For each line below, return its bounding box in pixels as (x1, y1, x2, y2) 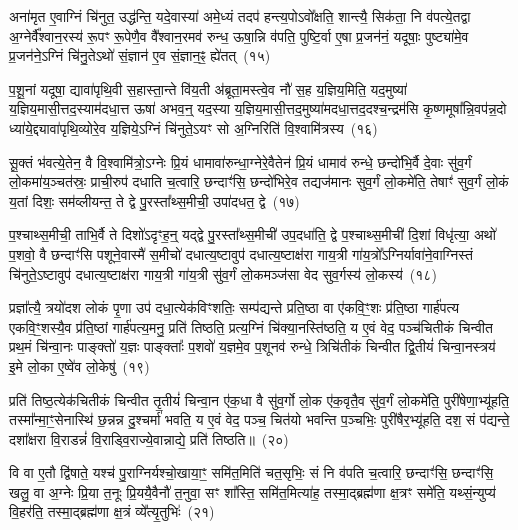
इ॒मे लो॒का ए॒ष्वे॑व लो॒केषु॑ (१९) (9, 355, 150, 376)
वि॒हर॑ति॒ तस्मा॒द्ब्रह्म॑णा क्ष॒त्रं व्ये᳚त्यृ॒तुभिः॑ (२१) (9, 501, 215, 522)
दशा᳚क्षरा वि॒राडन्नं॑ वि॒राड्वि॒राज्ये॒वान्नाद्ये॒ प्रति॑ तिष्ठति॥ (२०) (9, 428, 289, 449)
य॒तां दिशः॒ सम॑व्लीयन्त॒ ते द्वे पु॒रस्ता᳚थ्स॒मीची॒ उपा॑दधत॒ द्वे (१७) (9, 190, 300, 211)
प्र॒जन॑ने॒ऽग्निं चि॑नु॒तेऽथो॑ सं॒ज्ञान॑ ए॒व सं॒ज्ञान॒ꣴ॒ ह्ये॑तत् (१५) (9, 45, 271, 66)
